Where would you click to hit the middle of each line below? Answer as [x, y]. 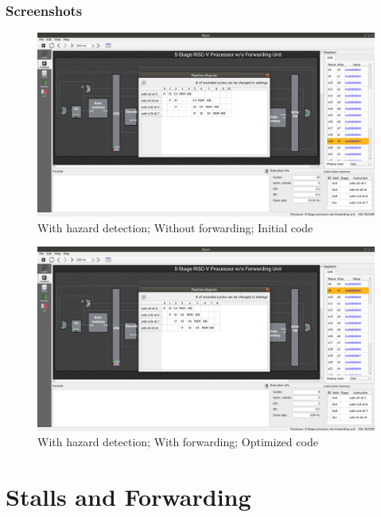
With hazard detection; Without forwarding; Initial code [175, 227]
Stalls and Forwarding [128, 496]
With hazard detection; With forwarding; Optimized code [178, 442]
